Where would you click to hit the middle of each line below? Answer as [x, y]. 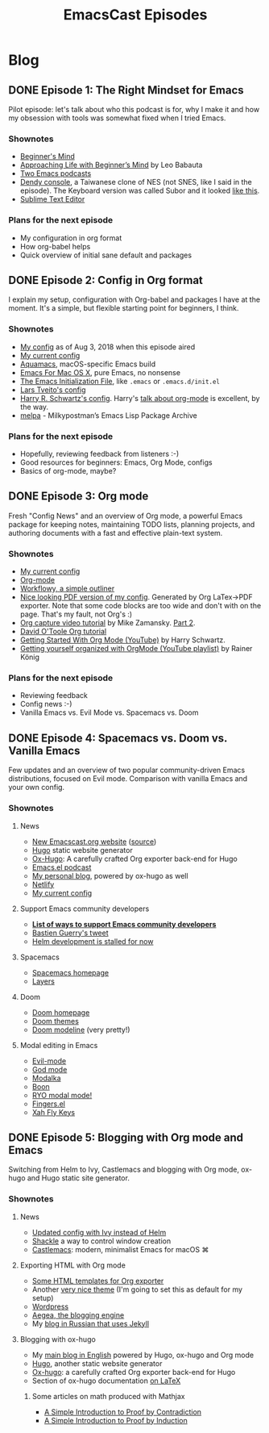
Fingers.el [49, 1104]
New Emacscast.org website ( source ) [94, 842]
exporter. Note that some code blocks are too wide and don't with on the [141, 606]
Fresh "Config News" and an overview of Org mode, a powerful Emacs [126, 516]
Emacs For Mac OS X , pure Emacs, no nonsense [100, 372]
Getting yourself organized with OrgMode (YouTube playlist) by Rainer [136, 649]
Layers [43, 981]
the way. [34, 407]
